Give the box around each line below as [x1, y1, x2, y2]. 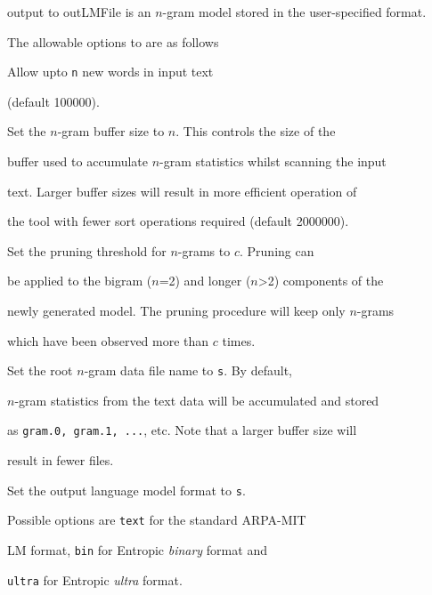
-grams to [177, 241, 231, 260]
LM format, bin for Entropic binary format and [7, 541, 267, 559]
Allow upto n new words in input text [7, 62, 214, 81]
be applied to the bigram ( [7, 271, 152, 290]
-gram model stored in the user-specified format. [162, 3, 427, 20]
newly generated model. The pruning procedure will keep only [7, 302, 346, 319]
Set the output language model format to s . [7, 480, 246, 499]
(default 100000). [7, 92, 100, 110]
